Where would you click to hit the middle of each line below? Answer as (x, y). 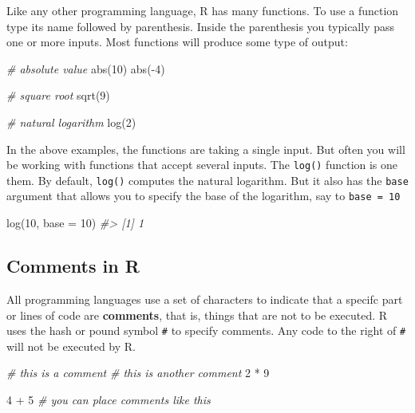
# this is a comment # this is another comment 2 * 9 (138, 373)
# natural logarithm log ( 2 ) (71, 122)
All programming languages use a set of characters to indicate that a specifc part (205, 299)
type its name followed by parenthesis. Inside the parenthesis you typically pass (201, 26)
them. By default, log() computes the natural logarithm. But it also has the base (207, 180)
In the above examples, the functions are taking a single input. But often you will (206, 149)
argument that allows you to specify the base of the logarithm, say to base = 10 (204, 196)
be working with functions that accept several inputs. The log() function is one (202, 165)
